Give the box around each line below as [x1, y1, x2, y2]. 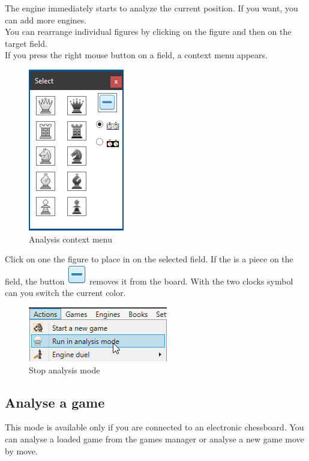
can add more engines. [5, 13, 87, 26]
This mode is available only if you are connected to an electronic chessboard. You [5, 421, 304, 433]
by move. [5, 444, 38, 457]
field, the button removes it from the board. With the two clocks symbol [5, 274, 293, 287]
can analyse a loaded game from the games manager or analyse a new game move [5, 432, 304, 445]
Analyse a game [5, 393, 105, 411]
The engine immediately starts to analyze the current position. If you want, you [5, 2, 298, 14]
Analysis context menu [29, 232, 112, 245]
